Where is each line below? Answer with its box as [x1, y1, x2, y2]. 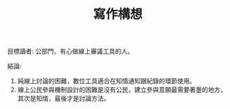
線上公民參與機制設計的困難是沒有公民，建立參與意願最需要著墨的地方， [17, 85, 226, 94]
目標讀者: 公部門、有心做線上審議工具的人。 [7, 47, 134, 56]
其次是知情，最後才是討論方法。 [17, 94, 110, 103]
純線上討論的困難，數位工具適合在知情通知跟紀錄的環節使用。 [17, 77, 196, 85]
